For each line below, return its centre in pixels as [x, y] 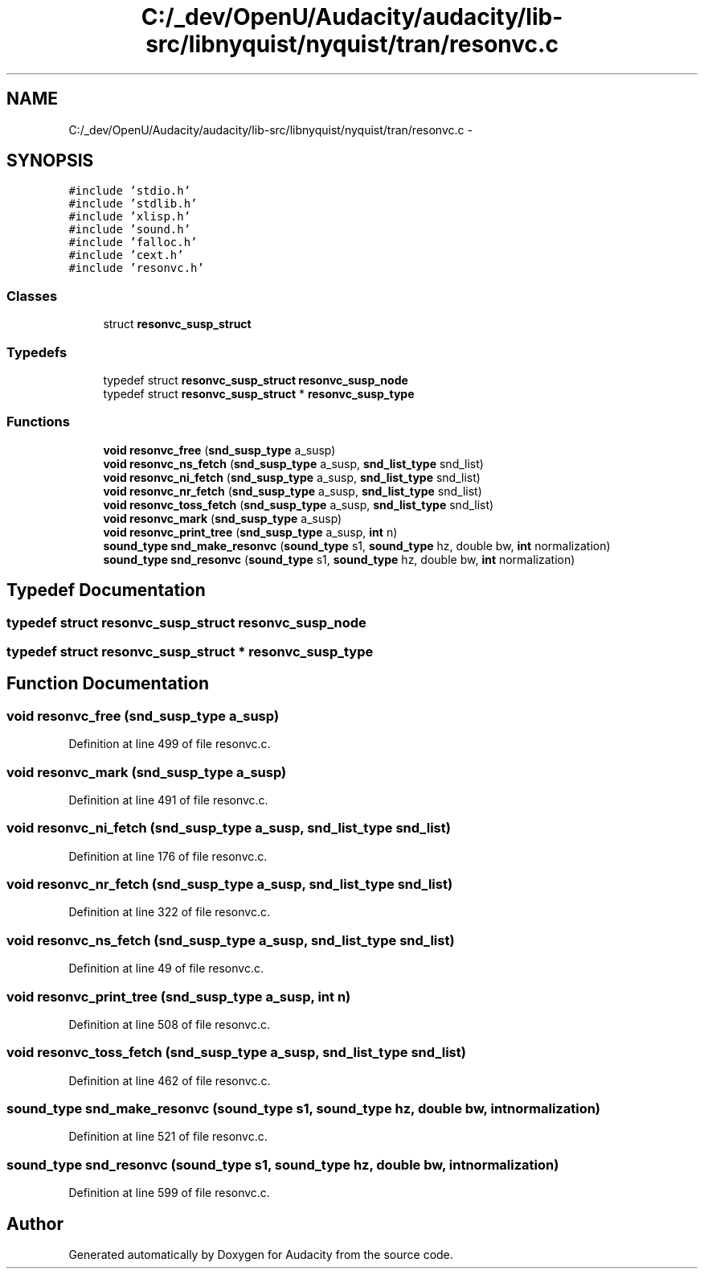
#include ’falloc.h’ [133, 243]
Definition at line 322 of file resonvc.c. [169, 912]
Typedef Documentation [106, 590]
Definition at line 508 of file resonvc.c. [170, 1024]
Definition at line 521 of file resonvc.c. [168, 1137]
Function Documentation [108, 684]
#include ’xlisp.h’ [130, 217]
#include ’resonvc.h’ [136, 268]
